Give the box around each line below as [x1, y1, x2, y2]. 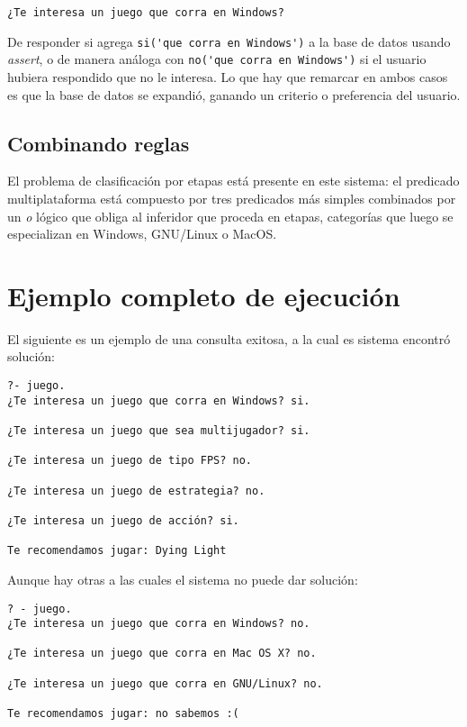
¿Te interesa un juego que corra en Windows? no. [7, 617, 310, 631]
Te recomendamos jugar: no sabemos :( [7, 707, 239, 721]
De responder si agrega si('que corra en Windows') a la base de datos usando [7, 32, 451, 50]
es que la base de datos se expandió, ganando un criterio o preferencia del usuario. [7, 85, 461, 104]
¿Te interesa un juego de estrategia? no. [7, 484, 265, 497]
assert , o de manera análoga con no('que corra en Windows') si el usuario [7, 50, 427, 68]
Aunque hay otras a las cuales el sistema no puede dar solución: [7, 569, 358, 588]
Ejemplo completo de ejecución [7, 277, 400, 314]
